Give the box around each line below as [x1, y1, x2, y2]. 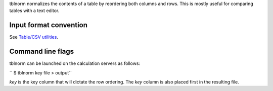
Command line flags [9, 47, 74, 56]
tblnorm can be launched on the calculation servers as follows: [9, 60, 141, 66]
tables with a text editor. [9, 8, 60, 14]
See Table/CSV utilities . [9, 34, 58, 40]
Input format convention [9, 21, 88, 30]
